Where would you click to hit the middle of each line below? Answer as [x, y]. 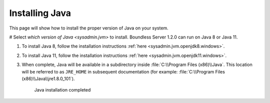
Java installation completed [62, 90]
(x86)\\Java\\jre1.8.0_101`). [48, 78]
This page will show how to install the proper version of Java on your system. [89, 28]
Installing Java [40, 13]
